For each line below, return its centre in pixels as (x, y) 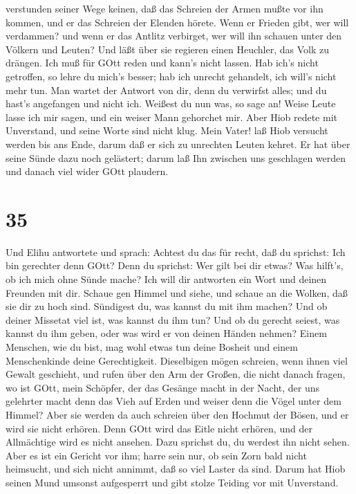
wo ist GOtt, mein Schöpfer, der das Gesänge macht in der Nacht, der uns (163, 387)
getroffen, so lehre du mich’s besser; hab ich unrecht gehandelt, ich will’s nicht (171, 76)
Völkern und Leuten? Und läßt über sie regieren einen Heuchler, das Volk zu (167, 49)
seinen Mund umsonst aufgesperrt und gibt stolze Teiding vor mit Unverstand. (172, 482)
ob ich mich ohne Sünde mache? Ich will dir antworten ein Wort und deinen (166, 279)
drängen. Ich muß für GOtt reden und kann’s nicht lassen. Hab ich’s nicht (162, 63)
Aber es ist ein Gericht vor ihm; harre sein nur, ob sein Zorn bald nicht (156, 455)
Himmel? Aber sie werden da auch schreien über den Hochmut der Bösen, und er (177, 414)
